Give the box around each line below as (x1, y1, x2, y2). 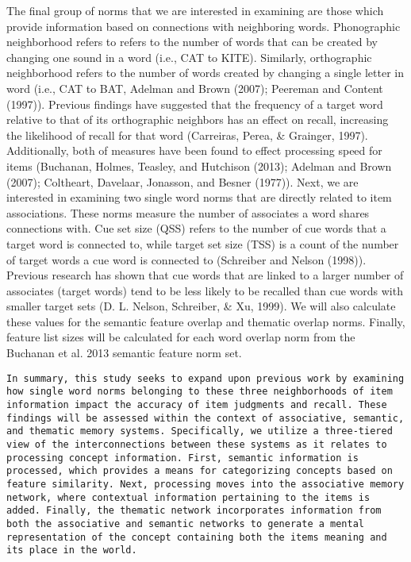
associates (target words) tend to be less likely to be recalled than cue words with (6, 282, 403, 298)
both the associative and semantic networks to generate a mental (6, 518, 365, 529)
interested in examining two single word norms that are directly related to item (6, 189, 392, 206)
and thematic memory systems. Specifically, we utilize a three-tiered (6, 425, 393, 437)
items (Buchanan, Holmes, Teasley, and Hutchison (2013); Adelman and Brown (6, 157, 392, 174)
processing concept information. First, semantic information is (6, 452, 359, 464)
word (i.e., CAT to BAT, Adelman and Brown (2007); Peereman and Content (6, 79, 383, 96)
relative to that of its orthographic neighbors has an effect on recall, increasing (6, 111, 389, 128)
